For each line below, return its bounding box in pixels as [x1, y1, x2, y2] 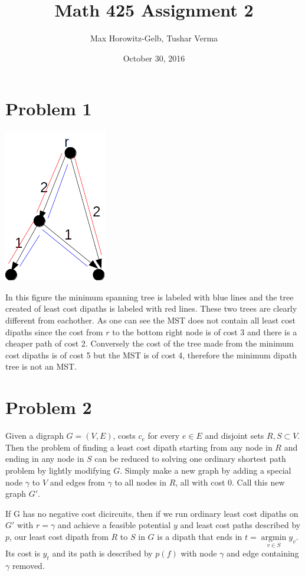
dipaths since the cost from [5, 325, 103, 338]
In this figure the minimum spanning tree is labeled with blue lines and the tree [5, 290, 294, 303]
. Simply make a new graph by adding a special [120, 464, 291, 476]
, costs [113, 429, 136, 442]
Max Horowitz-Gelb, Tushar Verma [90, 32, 218, 44]
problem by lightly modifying [5, 464, 111, 476]
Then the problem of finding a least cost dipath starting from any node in [5, 441, 273, 453]
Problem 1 [5, 96, 92, 121]
